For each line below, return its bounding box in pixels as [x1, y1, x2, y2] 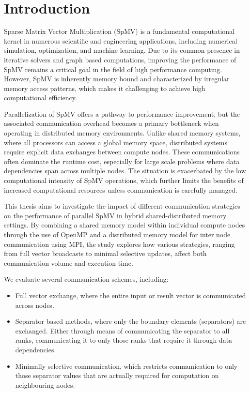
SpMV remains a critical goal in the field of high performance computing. [4, 64, 222, 74]
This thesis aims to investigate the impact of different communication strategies [4, 201, 240, 211]
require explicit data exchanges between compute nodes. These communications [4, 147, 240, 157]
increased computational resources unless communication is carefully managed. [4, 184, 237, 195]
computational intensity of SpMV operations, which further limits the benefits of [4, 175, 244, 185]
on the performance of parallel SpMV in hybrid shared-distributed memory [4, 210, 227, 220]
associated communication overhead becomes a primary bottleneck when [4, 118, 219, 128]
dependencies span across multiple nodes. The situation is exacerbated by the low [4, 166, 246, 176]
